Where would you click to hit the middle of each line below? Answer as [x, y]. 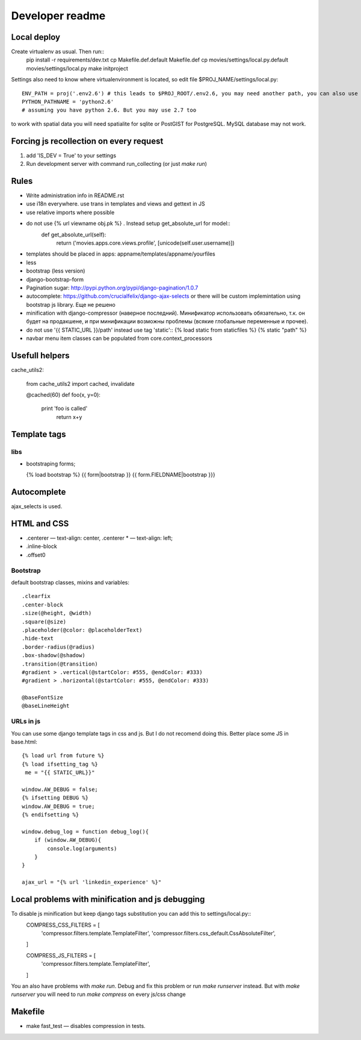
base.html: [24, 742]
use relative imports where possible [70, 212]
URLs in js [26, 722]
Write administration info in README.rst [75, 195]
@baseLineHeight [46, 706]
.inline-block [42, 546]
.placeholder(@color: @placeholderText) [82, 630]
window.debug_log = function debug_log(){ [85, 831]
